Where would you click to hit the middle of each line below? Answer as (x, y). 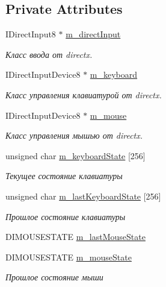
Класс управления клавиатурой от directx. (84, 94)
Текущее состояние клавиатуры (64, 176)
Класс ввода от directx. (49, 54)
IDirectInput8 (31, 34)
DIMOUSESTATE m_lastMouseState (75, 237)
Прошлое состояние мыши (54, 277)
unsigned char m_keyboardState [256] (75, 155)
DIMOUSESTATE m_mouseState (69, 257)
